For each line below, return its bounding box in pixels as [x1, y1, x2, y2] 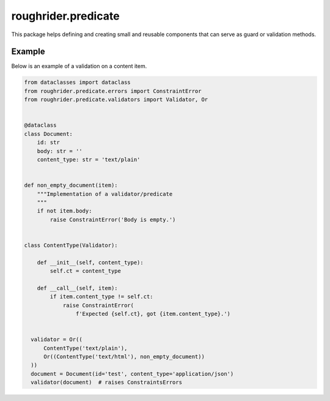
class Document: [24, 130, 73, 137]
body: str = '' [37, 148, 82, 154]
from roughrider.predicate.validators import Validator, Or [24, 96, 208, 103]
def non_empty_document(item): [24, 182, 119, 189]
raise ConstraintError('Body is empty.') [50, 216, 176, 223]
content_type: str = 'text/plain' [37, 156, 141, 163]
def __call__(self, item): [37, 285, 119, 291]
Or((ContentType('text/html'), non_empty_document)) [43, 353, 205, 360]
